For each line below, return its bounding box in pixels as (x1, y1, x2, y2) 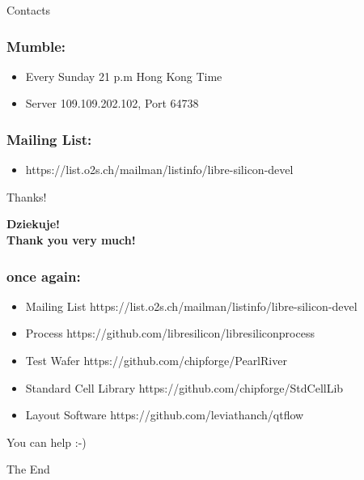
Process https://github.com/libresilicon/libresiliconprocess (25, 325, 315, 342)
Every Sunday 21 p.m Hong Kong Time (25, 67, 222, 84)
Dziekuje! (6, 215, 60, 232)
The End (6, 461, 50, 478)
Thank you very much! (6, 232, 136, 248)
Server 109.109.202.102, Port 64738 (25, 95, 199, 112)
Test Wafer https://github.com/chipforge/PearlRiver (25, 352, 287, 368)
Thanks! (6, 188, 47, 205)
